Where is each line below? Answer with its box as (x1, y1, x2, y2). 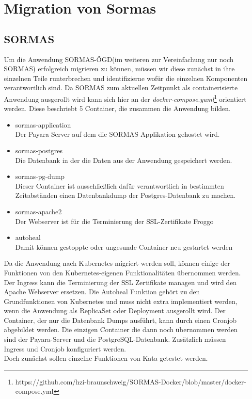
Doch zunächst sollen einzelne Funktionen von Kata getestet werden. (4, 353, 208, 363)
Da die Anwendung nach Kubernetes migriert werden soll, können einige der (4, 258, 230, 268)
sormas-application (15, 119, 71, 129)
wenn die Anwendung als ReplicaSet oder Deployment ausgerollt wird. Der (4, 305, 226, 316)
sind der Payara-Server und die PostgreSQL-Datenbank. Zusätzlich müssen (4, 334, 226, 344)
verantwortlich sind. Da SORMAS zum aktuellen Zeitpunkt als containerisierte (4, 82, 238, 93)
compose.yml (15, 386, 54, 396)
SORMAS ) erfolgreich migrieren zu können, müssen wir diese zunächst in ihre (4, 64, 235, 74)
